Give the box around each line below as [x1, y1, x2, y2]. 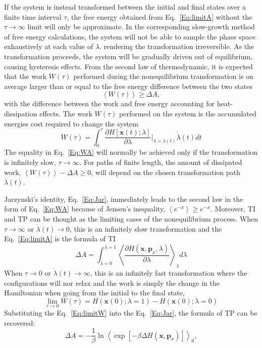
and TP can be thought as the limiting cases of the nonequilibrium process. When [4, 213, 258, 224]
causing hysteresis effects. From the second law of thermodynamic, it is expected [4, 61, 253, 71]
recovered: [4, 317, 35, 328]
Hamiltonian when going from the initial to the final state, [4, 287, 185, 298]
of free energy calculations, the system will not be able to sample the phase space [4, 31, 255, 41]
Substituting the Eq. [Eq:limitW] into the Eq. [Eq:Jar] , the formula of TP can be [4, 308, 257, 318]
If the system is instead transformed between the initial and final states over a [4, 2, 246, 12]
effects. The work [39, 108, 92, 118]
